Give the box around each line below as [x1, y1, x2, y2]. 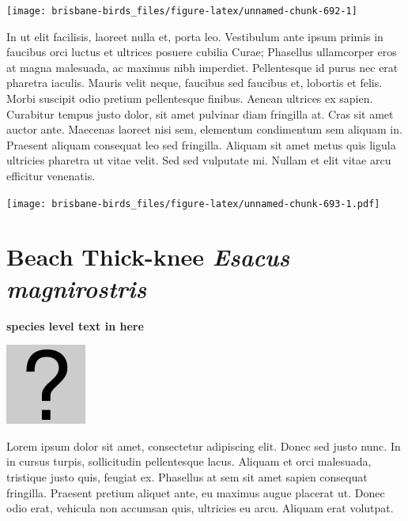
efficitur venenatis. [6, 168, 96, 183]
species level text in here [6, 317, 144, 334]
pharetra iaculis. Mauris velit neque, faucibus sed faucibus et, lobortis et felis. [6, 74, 383, 91]
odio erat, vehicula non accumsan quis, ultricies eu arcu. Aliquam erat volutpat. [6, 500, 394, 516]
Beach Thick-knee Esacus [6, 240, 290, 274]
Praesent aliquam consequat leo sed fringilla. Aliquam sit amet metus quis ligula [6, 136, 396, 153]
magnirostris [6, 271, 147, 304]
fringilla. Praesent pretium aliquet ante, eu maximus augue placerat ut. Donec [6, 484, 385, 500]
